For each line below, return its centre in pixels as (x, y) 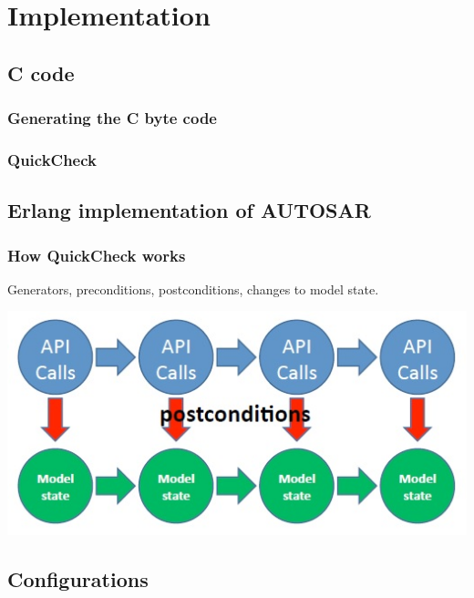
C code (41, 72)
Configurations (78, 579)
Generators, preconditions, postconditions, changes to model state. (193, 289)
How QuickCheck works (97, 255)
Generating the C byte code (112, 118)
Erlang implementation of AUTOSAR (189, 210)
